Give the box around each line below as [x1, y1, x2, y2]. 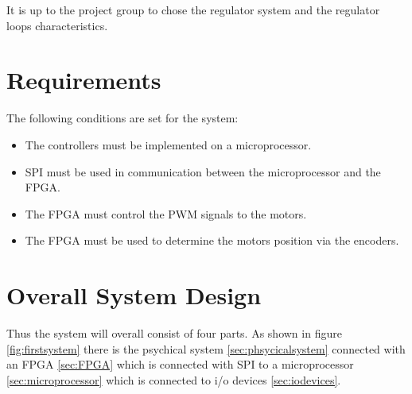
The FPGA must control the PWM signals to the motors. [25, 205, 307, 222]
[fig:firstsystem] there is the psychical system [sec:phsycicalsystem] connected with [6, 340, 406, 357]
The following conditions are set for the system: [6, 110, 239, 126]
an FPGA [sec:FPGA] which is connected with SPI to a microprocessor [6, 356, 354, 373]
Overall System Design [6, 279, 262, 311]
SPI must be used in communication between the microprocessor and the [25, 163, 381, 180]
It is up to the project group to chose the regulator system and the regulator [6, 2, 380, 17]
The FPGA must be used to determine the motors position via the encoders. [25, 232, 399, 249]
